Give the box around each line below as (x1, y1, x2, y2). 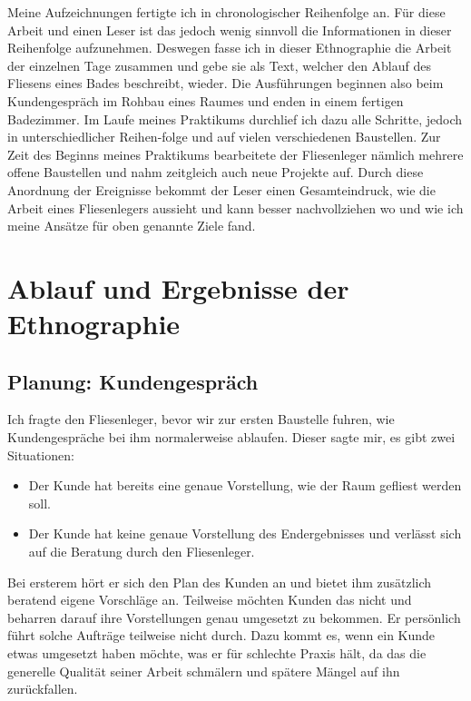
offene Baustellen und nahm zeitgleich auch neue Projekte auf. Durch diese (7, 163, 424, 182)
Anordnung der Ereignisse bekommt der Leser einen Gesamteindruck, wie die (7, 180, 436, 199)
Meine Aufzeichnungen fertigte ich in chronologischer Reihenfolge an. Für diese (7, 3, 446, 21)
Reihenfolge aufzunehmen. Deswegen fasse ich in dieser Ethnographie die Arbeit (7, 38, 452, 57)
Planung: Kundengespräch (7, 367, 259, 395)
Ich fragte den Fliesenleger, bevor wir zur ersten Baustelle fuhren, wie (7, 410, 395, 429)
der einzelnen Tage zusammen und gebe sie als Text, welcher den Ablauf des (7, 55, 431, 74)
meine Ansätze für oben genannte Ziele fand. (7, 216, 256, 235)
